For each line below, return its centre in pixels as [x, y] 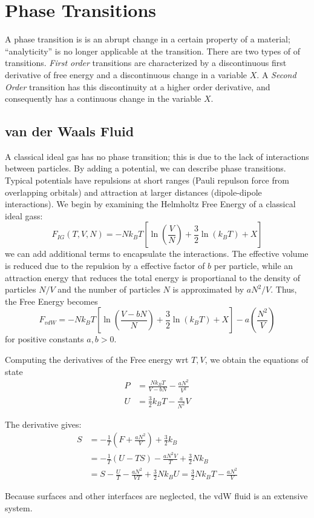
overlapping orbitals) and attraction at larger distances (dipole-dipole [133, 192]
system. [19, 507]
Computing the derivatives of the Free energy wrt [97, 360]
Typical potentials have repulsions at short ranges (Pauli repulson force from [147, 180]
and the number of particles [109, 289]
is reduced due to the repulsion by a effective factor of [105, 266]
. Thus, [284, 289]
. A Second [276, 74]
